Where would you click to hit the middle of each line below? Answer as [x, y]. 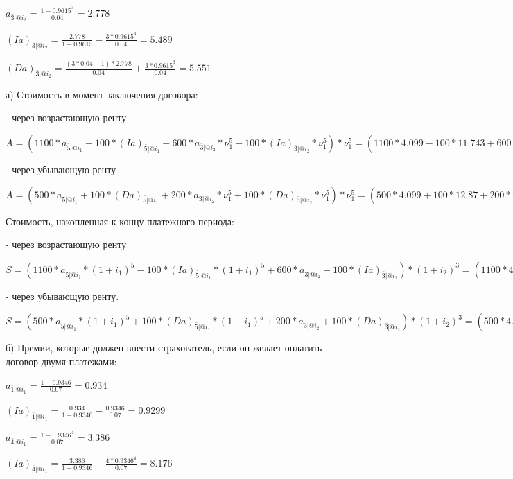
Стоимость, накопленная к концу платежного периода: [120, 221]
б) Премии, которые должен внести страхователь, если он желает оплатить [164, 348]
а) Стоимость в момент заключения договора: [102, 94]
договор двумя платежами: [61, 361]
